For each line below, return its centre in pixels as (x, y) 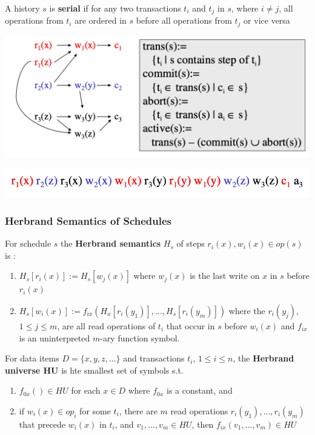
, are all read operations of (106, 326)
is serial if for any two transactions (115, 8)
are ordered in (101, 20)
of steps (191, 243)
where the (247, 311)
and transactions (154, 358)
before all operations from (184, 20)
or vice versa (267, 20)
